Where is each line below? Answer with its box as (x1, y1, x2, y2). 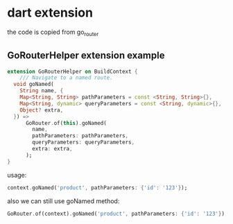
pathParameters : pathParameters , (32, 132, 129, 139)
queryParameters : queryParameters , (32, 139, 135, 146)
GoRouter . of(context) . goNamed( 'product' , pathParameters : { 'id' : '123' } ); (7, 210, 228, 217)
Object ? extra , (19, 106, 64, 114)
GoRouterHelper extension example (7, 50, 165, 62)
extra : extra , (32, 146, 73, 153)
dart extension (7, 5, 94, 21)
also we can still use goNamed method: (7, 196, 120, 205)
